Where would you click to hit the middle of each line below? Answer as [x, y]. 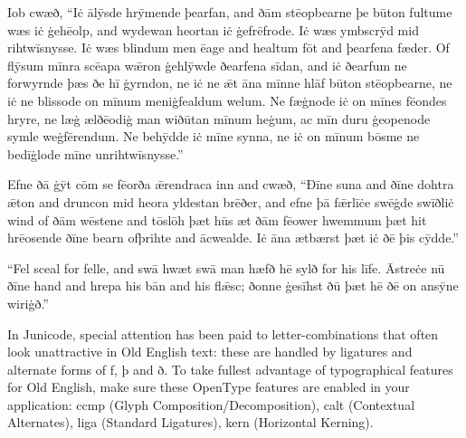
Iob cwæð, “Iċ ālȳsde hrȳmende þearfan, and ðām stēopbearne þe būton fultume [230, 12]
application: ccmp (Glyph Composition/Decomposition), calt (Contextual [211, 404]
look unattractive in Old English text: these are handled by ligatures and [210, 352]
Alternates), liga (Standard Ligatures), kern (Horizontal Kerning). [190, 422]
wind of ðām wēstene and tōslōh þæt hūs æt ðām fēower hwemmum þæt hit [217, 219]
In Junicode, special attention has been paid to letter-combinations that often [223, 333]
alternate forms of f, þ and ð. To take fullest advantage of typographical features [230, 369]
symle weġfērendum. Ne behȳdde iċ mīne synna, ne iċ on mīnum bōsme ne [214, 136]
